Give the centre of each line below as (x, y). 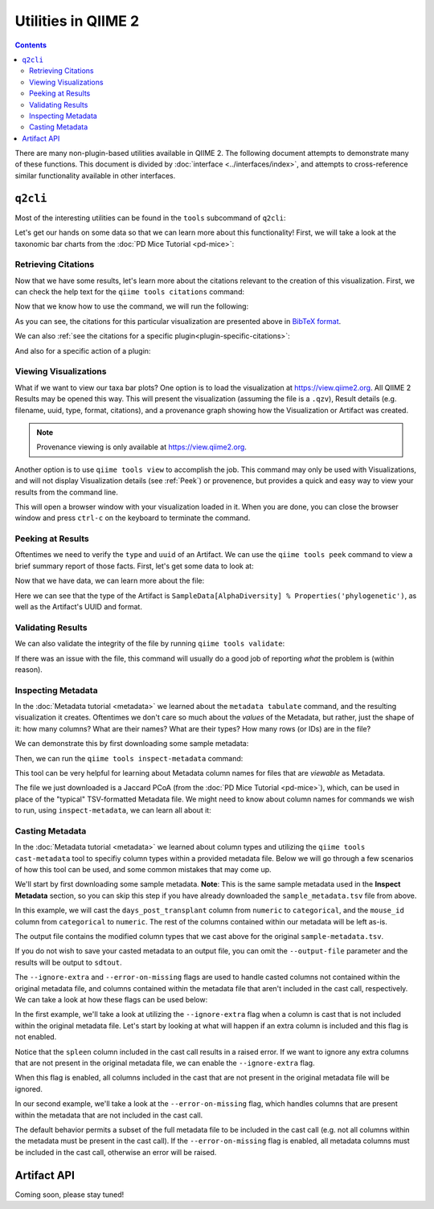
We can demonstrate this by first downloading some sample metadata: (132, 744)
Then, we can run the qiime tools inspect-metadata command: (129, 758)
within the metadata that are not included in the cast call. (109, 1115)
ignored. (29, 1088)
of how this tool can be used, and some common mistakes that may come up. (143, 870)
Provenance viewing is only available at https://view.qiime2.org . (141, 447)
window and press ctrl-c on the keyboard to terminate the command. (133, 518)
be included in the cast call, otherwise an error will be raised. (116, 1152)
